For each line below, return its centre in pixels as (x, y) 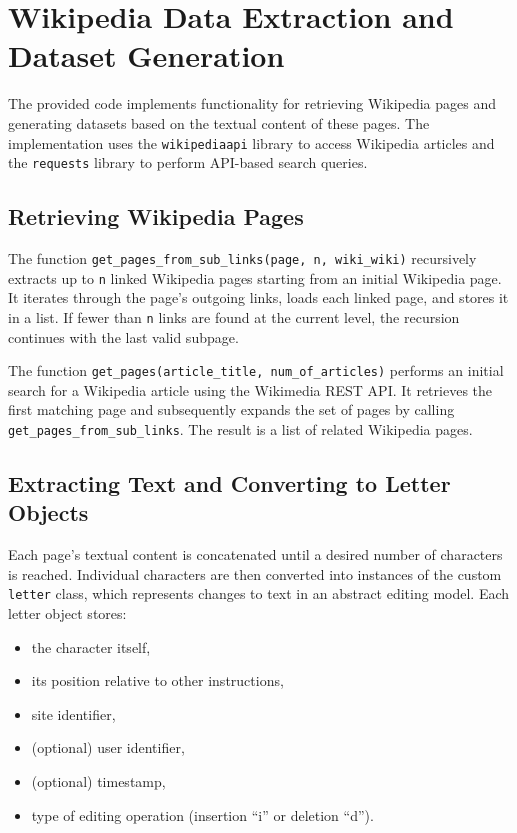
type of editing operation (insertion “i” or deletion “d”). (202, 814)
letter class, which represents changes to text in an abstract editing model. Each (259, 593)
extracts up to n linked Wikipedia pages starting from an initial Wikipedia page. (255, 277)
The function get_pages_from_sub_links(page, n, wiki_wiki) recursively (242, 258)
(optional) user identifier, (108, 747)
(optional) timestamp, (98, 781)
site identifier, (73, 713)
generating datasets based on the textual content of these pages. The (219, 122)
